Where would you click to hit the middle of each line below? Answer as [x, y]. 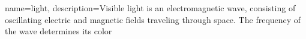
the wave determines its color [58, 31]
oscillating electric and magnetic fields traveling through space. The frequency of [153, 19]
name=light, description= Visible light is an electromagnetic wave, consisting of [150, 8]
